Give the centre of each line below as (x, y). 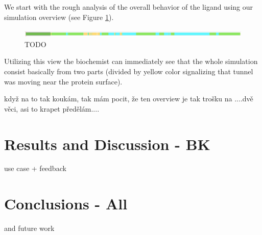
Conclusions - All (66, 204)
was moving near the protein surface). (63, 81)
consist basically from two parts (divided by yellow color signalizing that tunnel (129, 71)
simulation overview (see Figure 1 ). (59, 17)
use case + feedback (35, 168)
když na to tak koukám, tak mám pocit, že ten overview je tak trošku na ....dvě (129, 99)
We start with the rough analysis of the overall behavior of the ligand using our (129, 7)
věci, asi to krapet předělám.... (52, 108)
